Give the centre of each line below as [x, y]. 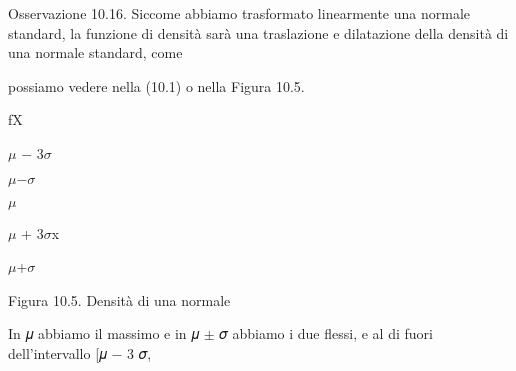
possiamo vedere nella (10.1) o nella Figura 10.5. [156, 85]
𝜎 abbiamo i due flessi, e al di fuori [326, 333]
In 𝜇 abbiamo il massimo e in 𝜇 [104, 333]
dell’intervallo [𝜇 [57, 352]
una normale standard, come [95, 52]
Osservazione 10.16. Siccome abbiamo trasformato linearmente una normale [239, 13]
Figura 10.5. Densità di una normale [119, 299]
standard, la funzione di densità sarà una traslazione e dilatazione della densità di [258, 32]
